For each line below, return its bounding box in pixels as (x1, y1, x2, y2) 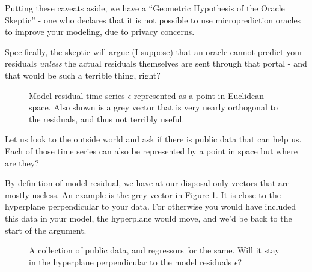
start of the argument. (5, 223, 87, 236)
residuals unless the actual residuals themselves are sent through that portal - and (5, 57, 307, 70)
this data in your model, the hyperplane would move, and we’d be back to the (5, 211, 292, 224)
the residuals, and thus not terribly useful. (29, 112, 185, 125)
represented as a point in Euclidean (133, 89, 265, 101)
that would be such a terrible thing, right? (5, 68, 161, 81)
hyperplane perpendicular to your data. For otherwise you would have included (5, 200, 296, 213)
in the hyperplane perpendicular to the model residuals (29, 255, 232, 268)
